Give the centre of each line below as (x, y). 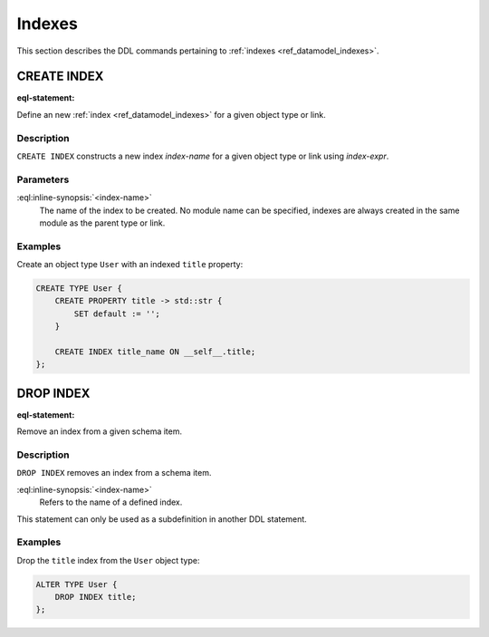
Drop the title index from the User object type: (108, 560)
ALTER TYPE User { (77, 584)
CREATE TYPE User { (79, 289)
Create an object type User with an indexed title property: (130, 265)
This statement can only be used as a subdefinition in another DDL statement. (162, 519)
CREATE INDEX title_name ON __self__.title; (155, 352)
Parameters (43, 179)
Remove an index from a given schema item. (100, 431)
